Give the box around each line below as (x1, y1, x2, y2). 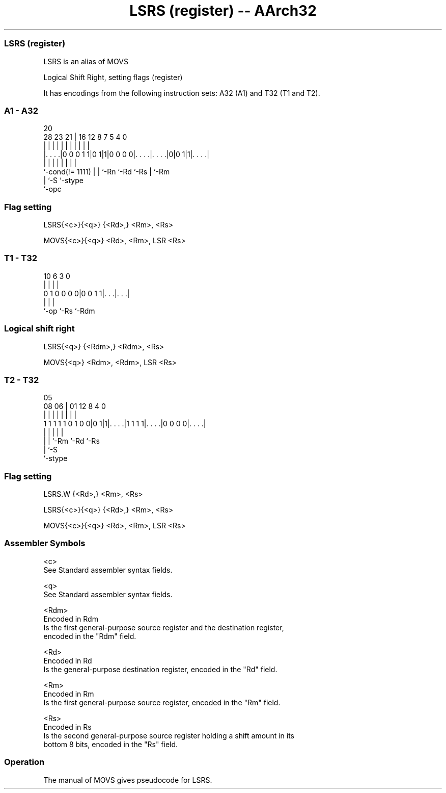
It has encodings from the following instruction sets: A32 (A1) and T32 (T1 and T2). (43, 88, 320, 97)
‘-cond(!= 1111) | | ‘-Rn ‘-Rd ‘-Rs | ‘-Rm (43, 167, 170, 176)
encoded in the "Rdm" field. (43, 631, 136, 641)
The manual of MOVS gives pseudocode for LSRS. (43, 775, 212, 784)
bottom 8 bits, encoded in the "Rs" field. (43, 739, 178, 749)
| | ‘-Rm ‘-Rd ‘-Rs (43, 437, 100, 446)
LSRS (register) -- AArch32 (129, 2, 317, 19)
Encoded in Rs (43, 722, 92, 731)
